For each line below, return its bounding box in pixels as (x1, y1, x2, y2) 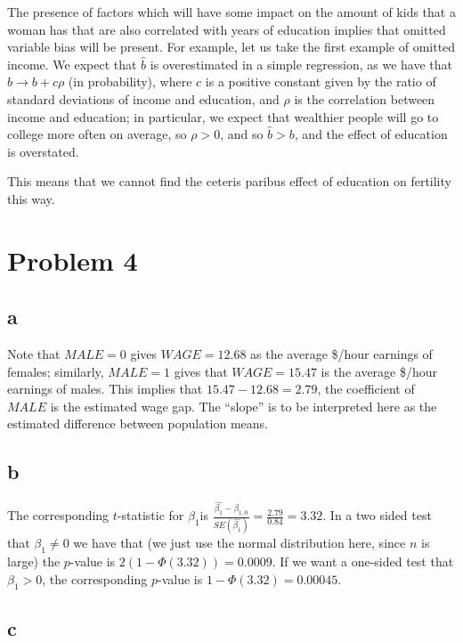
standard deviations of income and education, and (7, 89, 280, 108)
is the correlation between (294, 89, 435, 108)
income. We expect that (7, 54, 137, 73)
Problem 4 (7, 241, 138, 278)
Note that (7, 345, 61, 363)
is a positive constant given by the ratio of (205, 72, 436, 91)
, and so (220, 125, 264, 143)
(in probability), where (68, 72, 192, 91)
